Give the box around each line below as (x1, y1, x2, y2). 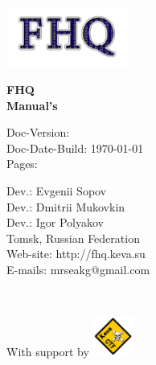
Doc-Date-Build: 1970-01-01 (6, 139, 144, 156)
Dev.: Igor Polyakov (6, 214, 104, 231)
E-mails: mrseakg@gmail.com (6, 260, 150, 277)
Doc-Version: (6, 124, 70, 141)
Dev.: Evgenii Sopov (6, 182, 107, 199)
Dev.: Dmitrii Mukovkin (6, 198, 125, 215)
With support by (6, 343, 89, 360)
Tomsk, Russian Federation (6, 229, 140, 246)
